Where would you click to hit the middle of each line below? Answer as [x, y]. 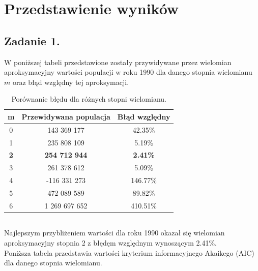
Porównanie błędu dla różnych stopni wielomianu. [89, 99]
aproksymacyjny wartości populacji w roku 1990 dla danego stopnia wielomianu [128, 72]
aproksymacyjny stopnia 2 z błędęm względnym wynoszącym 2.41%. [110, 242]
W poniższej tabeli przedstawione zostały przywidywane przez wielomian [118, 62]
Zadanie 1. [32, 40]
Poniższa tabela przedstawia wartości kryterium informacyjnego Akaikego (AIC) [129, 252]
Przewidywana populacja [66, 116]
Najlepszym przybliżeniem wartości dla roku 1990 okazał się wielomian [114, 233]
